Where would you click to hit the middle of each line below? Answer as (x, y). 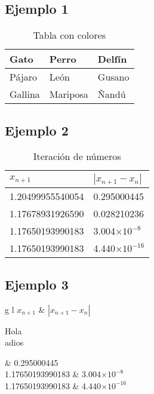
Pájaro (24, 77)
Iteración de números (77, 156)
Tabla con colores (69, 35)
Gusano (113, 77)
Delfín (112, 59)
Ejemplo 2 (37, 130)
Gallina (25, 94)
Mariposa (69, 94)
